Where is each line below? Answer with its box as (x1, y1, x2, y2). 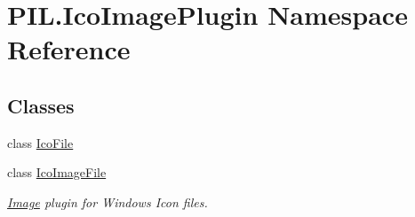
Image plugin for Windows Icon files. (7, 192, 208, 211)
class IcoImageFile (7, 163, 107, 182)
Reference (7, 31, 131, 67)
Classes (7, 91, 75, 119)
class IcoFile (7, 133, 74, 151)
